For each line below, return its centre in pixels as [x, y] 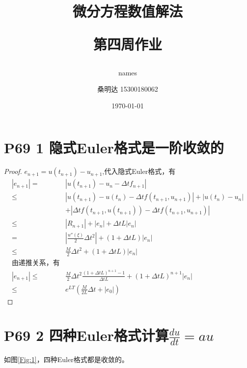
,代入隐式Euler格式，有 [139, 171]
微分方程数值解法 [127, 11]
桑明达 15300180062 [128, 89]
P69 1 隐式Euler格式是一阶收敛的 [114, 148]
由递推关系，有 [36, 263]
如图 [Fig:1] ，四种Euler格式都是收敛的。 [66, 359]
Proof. [13, 171]
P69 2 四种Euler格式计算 [86, 335]
